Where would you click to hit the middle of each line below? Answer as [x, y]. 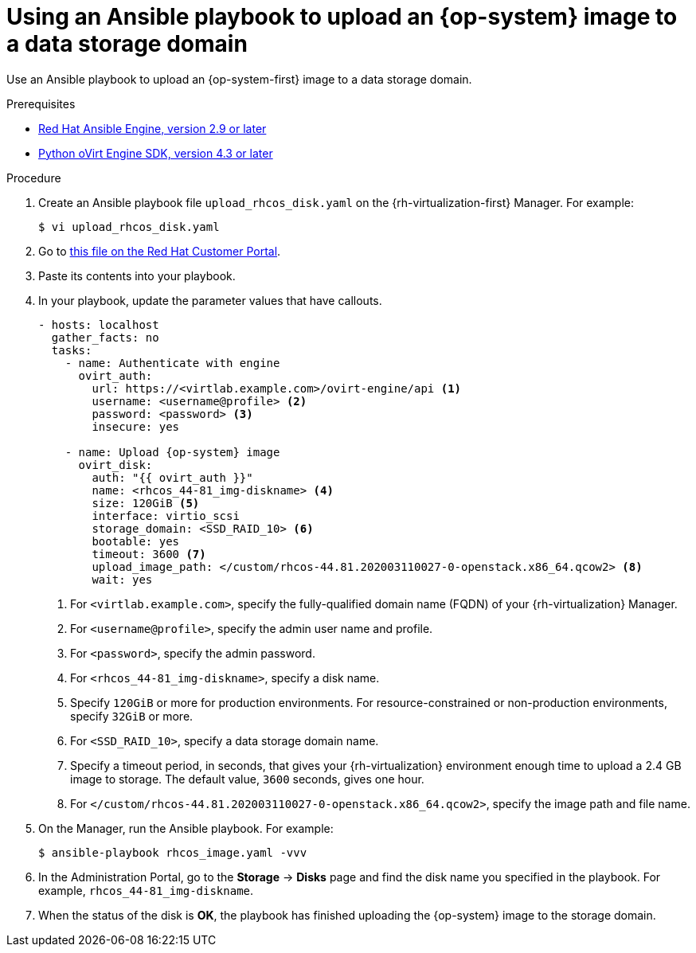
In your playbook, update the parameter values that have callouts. [210, 300]
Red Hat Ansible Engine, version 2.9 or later [152, 128]
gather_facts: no [105, 337]
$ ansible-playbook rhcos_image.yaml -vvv [173, 852]
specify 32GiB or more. [132, 716]
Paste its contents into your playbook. [137, 275]
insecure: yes [136, 426]
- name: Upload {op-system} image [172, 452]
